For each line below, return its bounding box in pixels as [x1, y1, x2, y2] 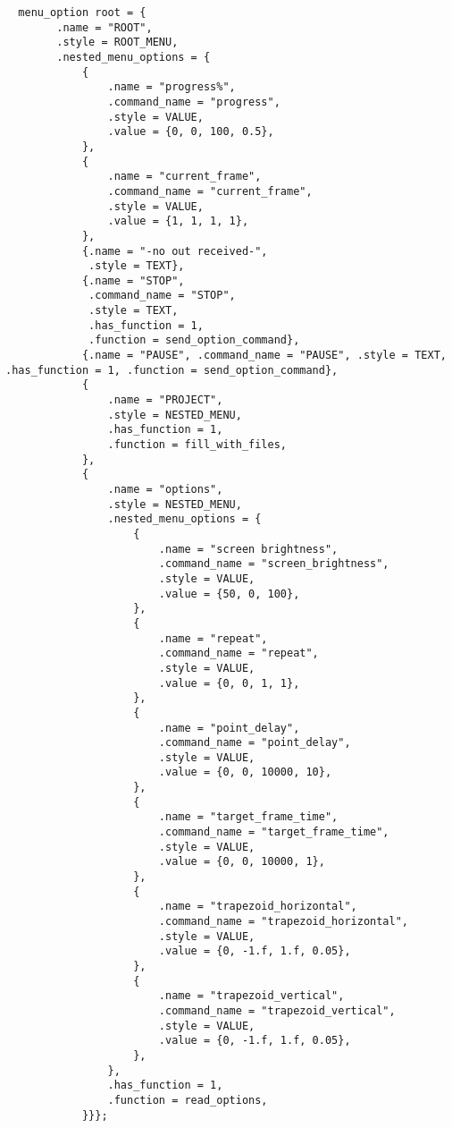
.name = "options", [107, 483, 223, 496]
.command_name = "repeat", [158, 647, 319, 660]
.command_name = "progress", [107, 95, 280, 108]
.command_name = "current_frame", [107, 184, 313, 198]
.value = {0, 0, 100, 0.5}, [107, 125, 274, 139]
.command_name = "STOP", [88, 289, 236, 302]
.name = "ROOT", [56, 21, 153, 34]
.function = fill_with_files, [107, 438, 287, 452]
